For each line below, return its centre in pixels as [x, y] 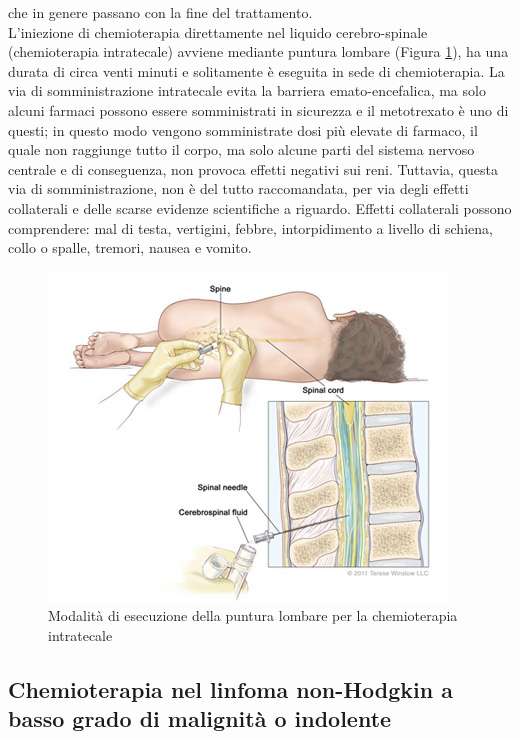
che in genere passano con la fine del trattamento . [160, 12]
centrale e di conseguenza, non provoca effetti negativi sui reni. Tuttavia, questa [253, 168]
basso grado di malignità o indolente [200, 718]
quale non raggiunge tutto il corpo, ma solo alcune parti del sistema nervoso [241, 149]
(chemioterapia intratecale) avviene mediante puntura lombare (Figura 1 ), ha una [258, 51]
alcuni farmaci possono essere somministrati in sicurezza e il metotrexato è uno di [258, 109]
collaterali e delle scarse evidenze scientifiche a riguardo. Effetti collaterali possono [260, 207]
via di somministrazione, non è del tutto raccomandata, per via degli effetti [238, 188]
